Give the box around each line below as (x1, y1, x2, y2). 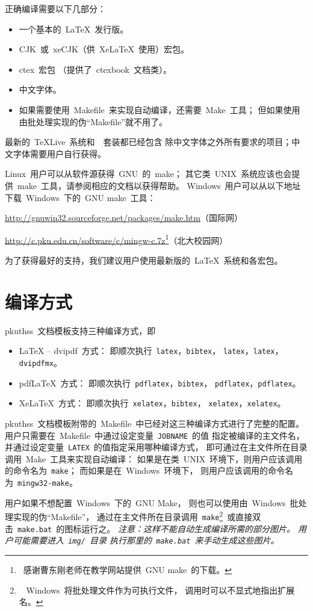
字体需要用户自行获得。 (13, 147, 106, 160)
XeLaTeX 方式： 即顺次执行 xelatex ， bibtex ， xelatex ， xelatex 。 (19, 397, 286, 409)
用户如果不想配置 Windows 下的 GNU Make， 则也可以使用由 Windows (5, 496, 286, 509)
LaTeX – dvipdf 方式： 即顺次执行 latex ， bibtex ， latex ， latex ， (19, 344, 284, 357)
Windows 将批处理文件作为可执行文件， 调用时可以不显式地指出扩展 (26, 583, 295, 596)
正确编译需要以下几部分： (5, 2, 106, 14)
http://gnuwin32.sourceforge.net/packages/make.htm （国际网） (5, 211, 243, 224)
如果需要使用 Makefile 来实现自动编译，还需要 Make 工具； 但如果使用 (19, 103, 300, 116)
